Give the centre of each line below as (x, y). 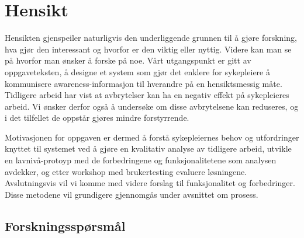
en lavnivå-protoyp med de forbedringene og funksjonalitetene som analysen (141, 160)
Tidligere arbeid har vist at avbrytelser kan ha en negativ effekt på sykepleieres (147, 95)
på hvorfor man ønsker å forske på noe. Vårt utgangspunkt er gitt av (128, 60)
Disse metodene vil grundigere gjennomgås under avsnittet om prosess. (132, 194)
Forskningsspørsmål (65, 225)
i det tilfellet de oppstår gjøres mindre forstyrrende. (97, 118)
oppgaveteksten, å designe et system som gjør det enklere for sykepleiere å (137, 71)
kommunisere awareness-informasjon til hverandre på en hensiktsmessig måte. (144, 83)
